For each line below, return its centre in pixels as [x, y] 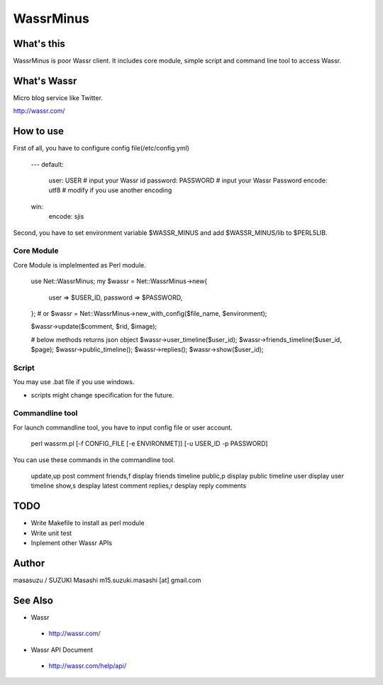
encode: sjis [66, 217]
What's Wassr [45, 81]
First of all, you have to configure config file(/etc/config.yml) [101, 148]
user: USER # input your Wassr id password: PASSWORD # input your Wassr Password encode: [188, 180]
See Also [33, 600]
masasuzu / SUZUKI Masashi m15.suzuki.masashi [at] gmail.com [107, 580]
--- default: [47, 164]
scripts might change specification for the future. [102, 395]
